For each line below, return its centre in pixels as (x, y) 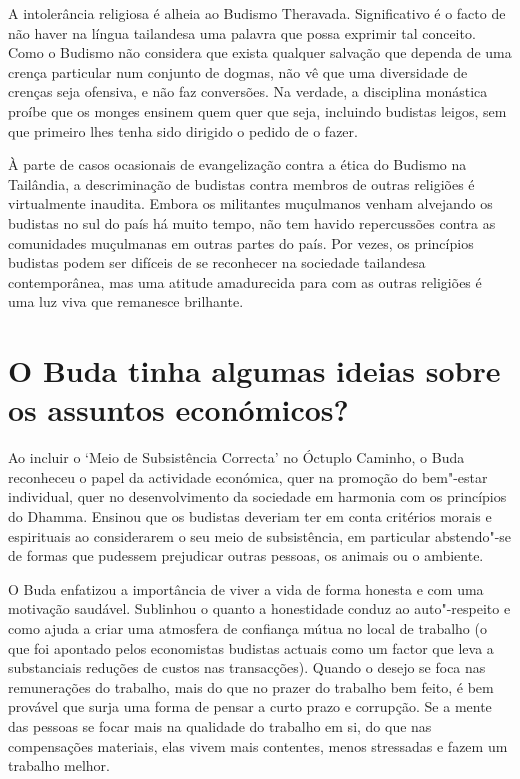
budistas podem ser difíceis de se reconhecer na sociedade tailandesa (217, 262)
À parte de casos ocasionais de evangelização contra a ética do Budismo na (237, 164)
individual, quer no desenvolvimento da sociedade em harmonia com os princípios (257, 496)
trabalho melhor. (59, 765)
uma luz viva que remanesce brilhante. (126, 301)
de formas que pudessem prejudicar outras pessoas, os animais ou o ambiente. (246, 555)
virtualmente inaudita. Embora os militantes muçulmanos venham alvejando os (250, 203)
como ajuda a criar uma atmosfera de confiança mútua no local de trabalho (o (247, 627)
